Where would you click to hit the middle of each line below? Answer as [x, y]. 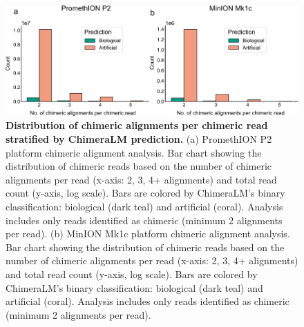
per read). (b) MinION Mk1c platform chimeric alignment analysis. [148, 234]
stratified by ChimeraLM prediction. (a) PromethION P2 [139, 139]
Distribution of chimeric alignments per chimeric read [137, 125]
